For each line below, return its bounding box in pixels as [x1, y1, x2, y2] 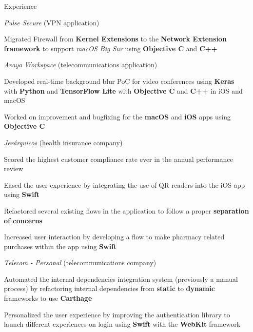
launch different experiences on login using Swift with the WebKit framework [4, 319, 241, 329]
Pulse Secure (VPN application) [4, 17, 99, 27]
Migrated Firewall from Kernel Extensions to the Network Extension [4, 34, 227, 44]
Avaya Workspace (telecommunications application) [4, 59, 157, 70]
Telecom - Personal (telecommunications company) [4, 257, 156, 268]
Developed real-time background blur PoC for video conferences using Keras [4, 76, 234, 86]
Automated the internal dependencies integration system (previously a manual [4, 273, 238, 284]
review [4, 163, 23, 174]
